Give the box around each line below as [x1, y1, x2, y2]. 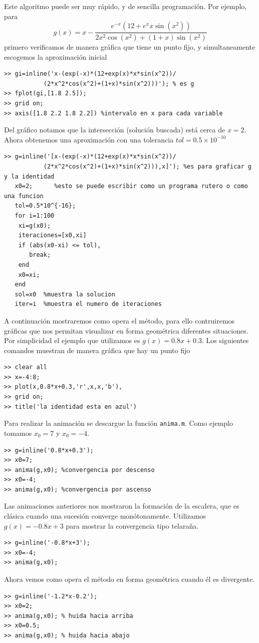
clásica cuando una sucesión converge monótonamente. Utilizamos [4, 511, 206, 521]
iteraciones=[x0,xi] [18, 232, 87, 239]
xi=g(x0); [18, 222, 51, 229]
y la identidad [4, 173, 55, 180]
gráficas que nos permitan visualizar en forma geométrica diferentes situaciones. [4, 325, 248, 336]
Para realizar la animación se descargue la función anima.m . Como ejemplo [4, 418, 233, 428]
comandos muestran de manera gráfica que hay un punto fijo [4, 345, 190, 355]
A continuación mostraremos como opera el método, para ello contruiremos [4, 315, 235, 326]
